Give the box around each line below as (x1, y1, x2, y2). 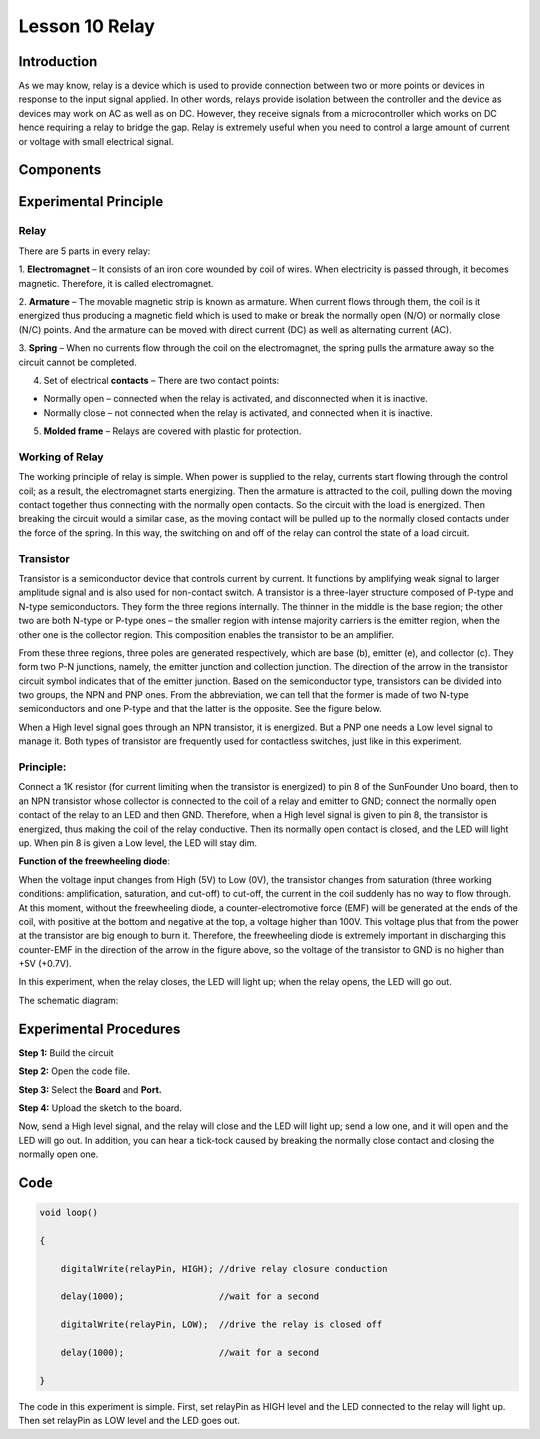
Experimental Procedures (18, 1020, 181, 1037)
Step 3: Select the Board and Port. (18, 1083, 162, 1095)
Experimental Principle (18, 193, 164, 210)
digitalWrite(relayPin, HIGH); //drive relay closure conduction (60, 1263, 388, 1274)
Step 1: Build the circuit (18, 1046, 114, 1059)
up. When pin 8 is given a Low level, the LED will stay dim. (18, 836, 258, 849)
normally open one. (18, 1148, 99, 1160)
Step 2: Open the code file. (18, 1065, 130, 1077)
